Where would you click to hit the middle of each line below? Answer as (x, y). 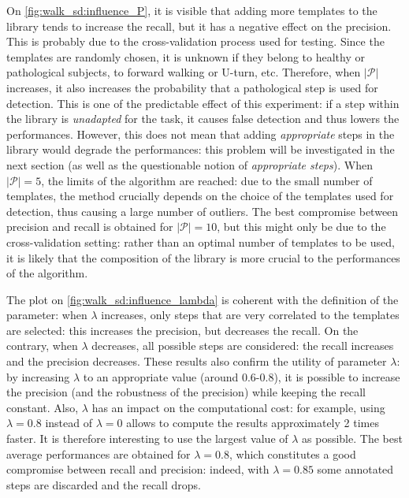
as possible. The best (352, 439)
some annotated (355, 469)
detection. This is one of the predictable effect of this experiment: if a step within (203, 103)
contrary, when (42, 346)
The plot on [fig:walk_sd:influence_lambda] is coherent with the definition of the (203, 299)
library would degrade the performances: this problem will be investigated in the (201, 149)
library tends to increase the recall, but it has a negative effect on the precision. (199, 26)
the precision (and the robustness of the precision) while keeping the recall (186, 392)
